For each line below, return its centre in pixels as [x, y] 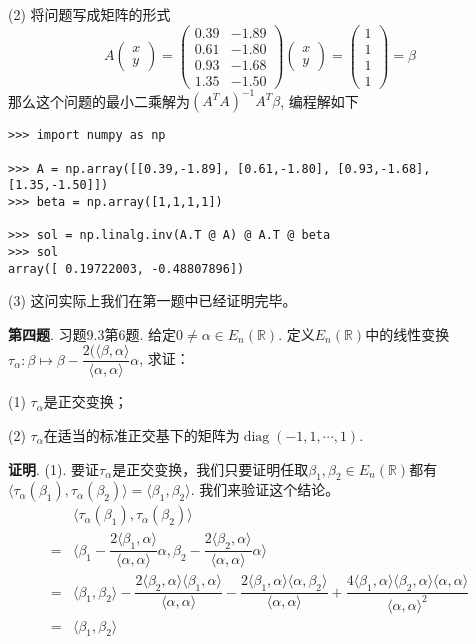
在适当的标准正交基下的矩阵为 [141, 435]
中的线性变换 [407, 333]
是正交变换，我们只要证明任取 [210, 468]
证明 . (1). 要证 [53, 468]
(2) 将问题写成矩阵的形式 [89, 14]
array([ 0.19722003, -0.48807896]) [126, 268]
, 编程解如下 [319, 100]
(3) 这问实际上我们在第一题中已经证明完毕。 [152, 300]
